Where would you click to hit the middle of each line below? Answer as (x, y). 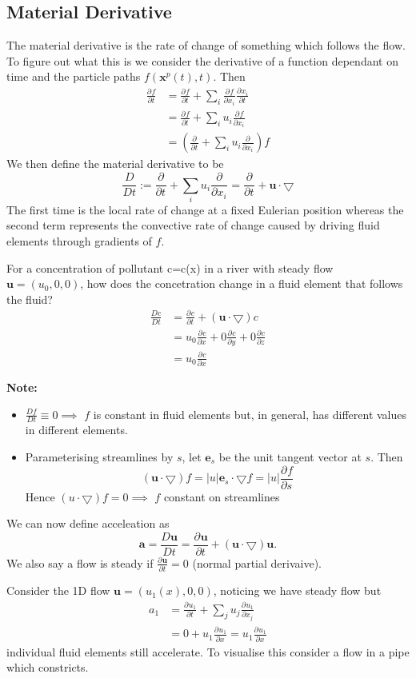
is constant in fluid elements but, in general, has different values (250, 414)
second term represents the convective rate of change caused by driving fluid (193, 225)
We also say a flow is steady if (80, 562)
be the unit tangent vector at (290, 457)
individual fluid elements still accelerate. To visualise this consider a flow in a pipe (208, 651)
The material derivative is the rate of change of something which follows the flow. (206, 45)
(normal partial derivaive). (257, 562)
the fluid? (30, 299)
